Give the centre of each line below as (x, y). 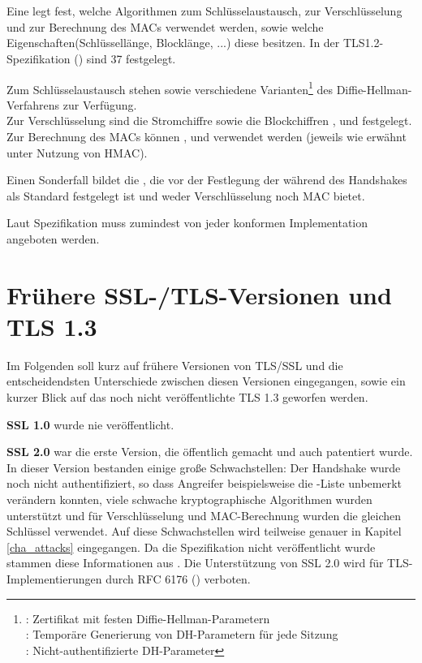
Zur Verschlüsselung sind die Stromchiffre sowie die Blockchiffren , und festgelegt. (209, 121)
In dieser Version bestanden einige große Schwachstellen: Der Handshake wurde (204, 467)
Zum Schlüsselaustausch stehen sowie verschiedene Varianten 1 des (170, 88)
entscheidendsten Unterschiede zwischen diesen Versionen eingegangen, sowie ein (206, 381)
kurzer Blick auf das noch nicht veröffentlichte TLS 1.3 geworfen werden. (187, 397)
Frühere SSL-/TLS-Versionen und (199, 294)
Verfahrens (33, 104)
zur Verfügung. (100, 104)
